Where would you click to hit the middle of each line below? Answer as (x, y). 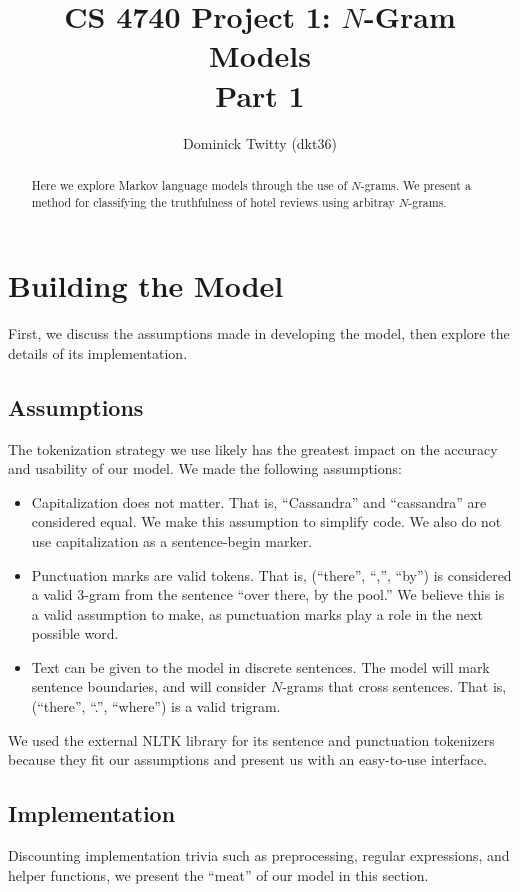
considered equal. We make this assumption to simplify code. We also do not (266, 521)
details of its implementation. (98, 352)
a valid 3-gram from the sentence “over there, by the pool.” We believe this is (268, 594)
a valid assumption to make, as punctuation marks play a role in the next (257, 613)
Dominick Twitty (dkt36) (260, 142)
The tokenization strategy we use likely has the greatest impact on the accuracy (253, 448)
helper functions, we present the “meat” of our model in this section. (218, 874)
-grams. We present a (415, 184)
